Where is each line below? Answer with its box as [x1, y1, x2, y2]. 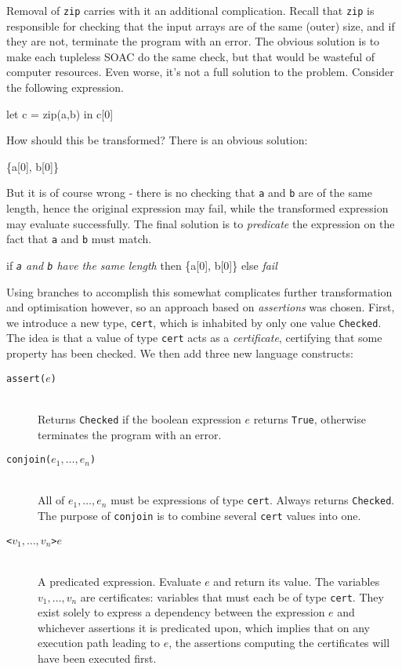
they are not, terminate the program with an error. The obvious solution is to [6, 33, 380, 49]
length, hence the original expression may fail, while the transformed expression [6, 200, 389, 216]
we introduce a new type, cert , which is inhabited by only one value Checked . [6, 314, 382, 330]
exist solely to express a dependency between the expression [38, 604, 325, 620]
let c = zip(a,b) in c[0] [6, 105, 114, 122]
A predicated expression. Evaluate [38, 573, 201, 589]
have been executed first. [38, 650, 157, 666]
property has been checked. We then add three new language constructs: [6, 345, 353, 362]
